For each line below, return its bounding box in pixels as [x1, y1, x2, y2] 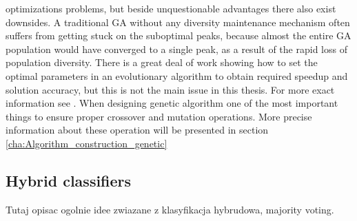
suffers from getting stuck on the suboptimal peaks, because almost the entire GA [6, 28, 351, 43]
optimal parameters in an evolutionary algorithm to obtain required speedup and [6, 68, 348, 83]
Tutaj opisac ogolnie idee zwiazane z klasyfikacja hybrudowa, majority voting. [6, 202, 334, 216]
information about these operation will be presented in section [6, 123, 269, 137]
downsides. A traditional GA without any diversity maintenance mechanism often [6, 14, 350, 29]
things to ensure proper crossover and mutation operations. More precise [6, 109, 312, 123]
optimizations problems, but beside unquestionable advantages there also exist [6, 1, 336, 15]
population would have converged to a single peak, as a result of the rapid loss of [6, 41, 347, 56]
